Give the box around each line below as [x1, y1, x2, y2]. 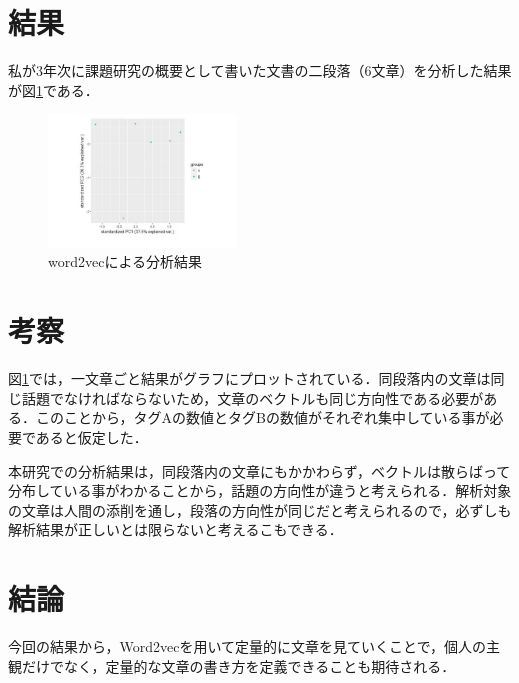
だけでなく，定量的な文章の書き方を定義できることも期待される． [21, 655, 456, 676]
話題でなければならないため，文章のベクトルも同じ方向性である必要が [21, 387, 484, 408]
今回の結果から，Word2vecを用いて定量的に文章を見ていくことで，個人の [8, 636, 487, 657]
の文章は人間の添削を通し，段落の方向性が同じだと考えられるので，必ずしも [8, 499, 512, 520]
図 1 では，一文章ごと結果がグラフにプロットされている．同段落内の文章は [8, 368, 491, 389]
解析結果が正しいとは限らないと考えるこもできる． [8, 519, 343, 540]
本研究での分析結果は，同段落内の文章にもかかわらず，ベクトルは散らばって [8, 460, 511, 481]
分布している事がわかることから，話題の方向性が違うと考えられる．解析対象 [8, 480, 512, 501]
